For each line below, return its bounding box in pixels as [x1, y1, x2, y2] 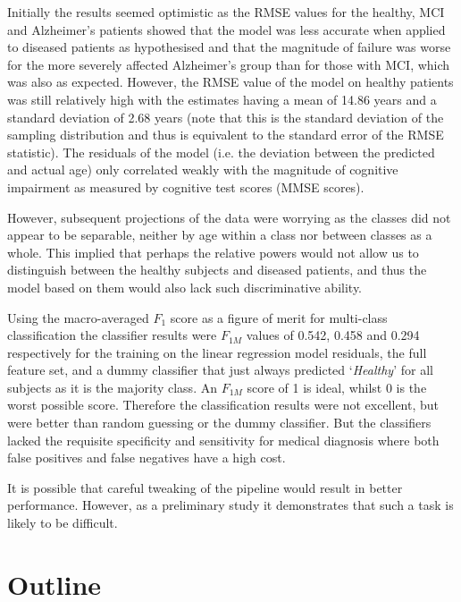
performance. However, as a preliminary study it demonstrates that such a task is [7, 496, 454, 514]
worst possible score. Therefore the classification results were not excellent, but [7, 395, 440, 414]
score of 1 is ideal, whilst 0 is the [247, 377, 427, 396]
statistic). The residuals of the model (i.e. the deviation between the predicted [7, 142, 435, 161]
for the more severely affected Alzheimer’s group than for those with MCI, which [7, 55, 450, 73]
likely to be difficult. [7, 513, 118, 532]
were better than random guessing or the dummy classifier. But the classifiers [7, 413, 432, 432]
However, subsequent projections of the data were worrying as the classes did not [7, 208, 451, 226]
